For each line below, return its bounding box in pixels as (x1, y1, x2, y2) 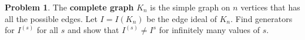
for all (36, 24, 59, 36)
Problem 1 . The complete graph (5, 1, 134, 13)
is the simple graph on (150, 1, 230, 13)
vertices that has (240, 1, 300, 13)
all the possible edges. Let (5, 12, 98, 24)
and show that (67, 24, 119, 36)
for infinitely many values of (159, 24, 260, 36)
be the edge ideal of (146, 12, 217, 24)
